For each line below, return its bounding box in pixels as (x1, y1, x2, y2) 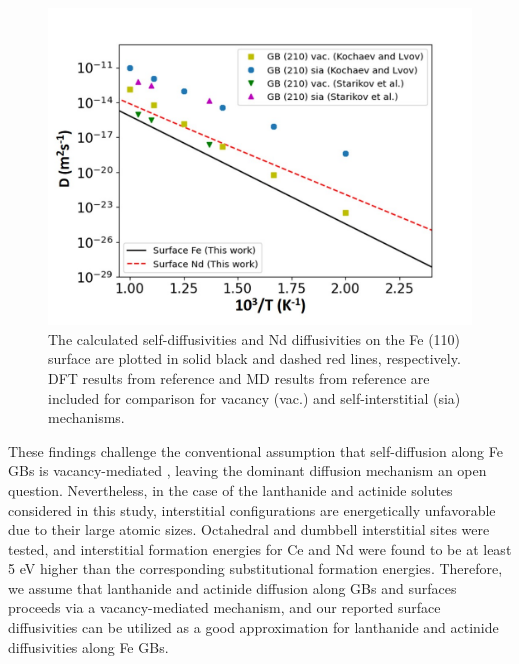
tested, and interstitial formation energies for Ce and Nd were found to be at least (8, 538, 512, 559)
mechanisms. (48, 407, 125, 428)
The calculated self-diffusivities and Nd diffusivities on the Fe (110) (48, 328, 461, 349)
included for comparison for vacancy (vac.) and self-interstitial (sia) (48, 387, 461, 408)
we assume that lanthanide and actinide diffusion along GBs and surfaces (8, 577, 457, 598)
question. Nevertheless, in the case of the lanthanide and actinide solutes (8, 479, 453, 500)
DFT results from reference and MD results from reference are (48, 367, 430, 388)
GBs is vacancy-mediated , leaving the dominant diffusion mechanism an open (8, 460, 487, 481)
